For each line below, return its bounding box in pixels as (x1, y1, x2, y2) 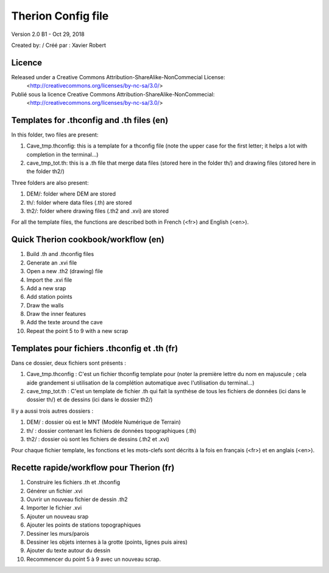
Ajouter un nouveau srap (26, 513, 89, 520)
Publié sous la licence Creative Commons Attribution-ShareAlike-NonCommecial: (11, 90, 215, 98)
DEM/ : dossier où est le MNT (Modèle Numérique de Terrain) (26, 418, 181, 426)
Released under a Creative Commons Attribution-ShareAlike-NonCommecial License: (11, 73, 225, 80)
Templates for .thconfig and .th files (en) (11, 115, 169, 125)
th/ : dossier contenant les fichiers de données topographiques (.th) (26, 427, 197, 434)
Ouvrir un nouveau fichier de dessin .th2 (26, 496, 128, 503)
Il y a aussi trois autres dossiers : (11, 407, 94, 415)
